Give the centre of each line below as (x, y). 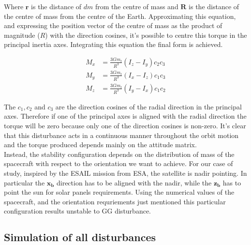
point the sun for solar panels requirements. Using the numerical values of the (119, 192)
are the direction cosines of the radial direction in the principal (148, 106)
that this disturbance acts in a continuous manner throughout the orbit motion (121, 135)
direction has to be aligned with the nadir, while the (134, 182)
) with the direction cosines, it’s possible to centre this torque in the (146, 35)
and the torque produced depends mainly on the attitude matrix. (100, 145)
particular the (24, 182)
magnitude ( (22, 35)
